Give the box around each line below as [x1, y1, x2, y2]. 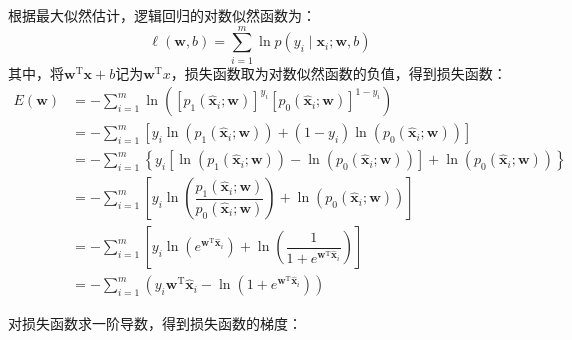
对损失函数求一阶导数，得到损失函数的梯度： [8, 312, 302, 333]
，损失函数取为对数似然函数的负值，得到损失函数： [170, 62, 507, 83]
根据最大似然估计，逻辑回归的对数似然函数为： [8, 5, 316, 25]
